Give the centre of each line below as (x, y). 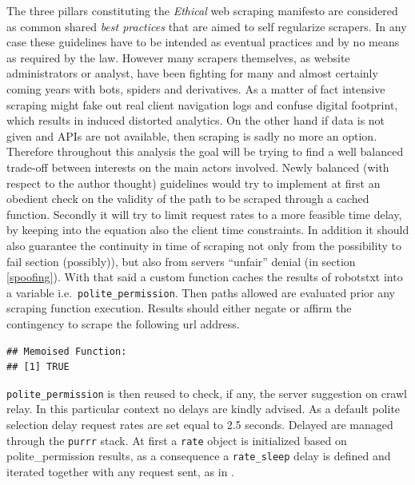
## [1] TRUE (38, 367)
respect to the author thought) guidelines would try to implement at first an (194, 183)
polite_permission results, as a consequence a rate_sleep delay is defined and (199, 456)
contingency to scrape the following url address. (123, 323)
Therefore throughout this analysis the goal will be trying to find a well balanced (205, 151)
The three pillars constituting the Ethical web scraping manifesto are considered (202, 10)
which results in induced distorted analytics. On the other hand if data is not (196, 120)
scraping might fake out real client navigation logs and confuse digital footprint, (202, 104)
